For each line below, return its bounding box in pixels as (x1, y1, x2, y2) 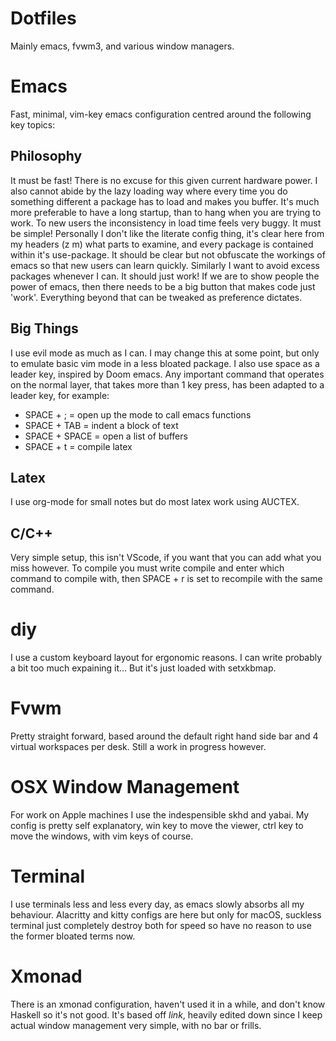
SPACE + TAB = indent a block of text (24, 419, 179, 431)
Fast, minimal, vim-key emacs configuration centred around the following (10, 108, 312, 120)
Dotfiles (10, 7, 77, 30)
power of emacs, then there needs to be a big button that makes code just (10, 280, 316, 292)
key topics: (10, 118, 56, 131)
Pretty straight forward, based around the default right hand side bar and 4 (10, 730, 319, 742)
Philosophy (10, 148, 83, 165)
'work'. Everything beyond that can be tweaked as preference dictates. (10, 291, 303, 303)
